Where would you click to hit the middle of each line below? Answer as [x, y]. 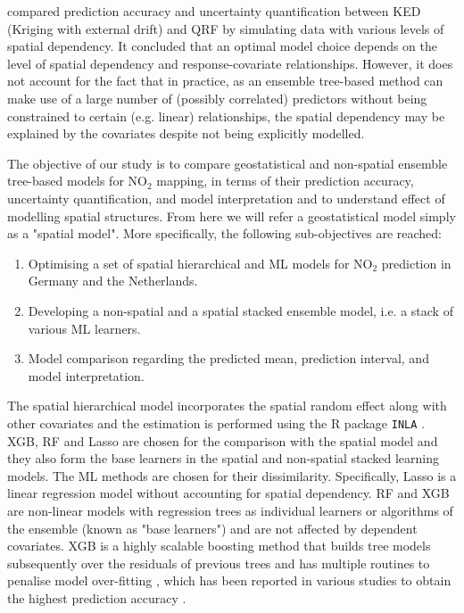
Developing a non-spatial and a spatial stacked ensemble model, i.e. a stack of [240, 310]
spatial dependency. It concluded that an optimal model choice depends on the [223, 46]
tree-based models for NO [77, 181]
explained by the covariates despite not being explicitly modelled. [186, 133]
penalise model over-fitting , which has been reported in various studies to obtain [229, 580]
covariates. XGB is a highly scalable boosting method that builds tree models [219, 546]
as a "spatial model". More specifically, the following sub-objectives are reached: [224, 233]
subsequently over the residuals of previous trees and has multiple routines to [219, 563]
